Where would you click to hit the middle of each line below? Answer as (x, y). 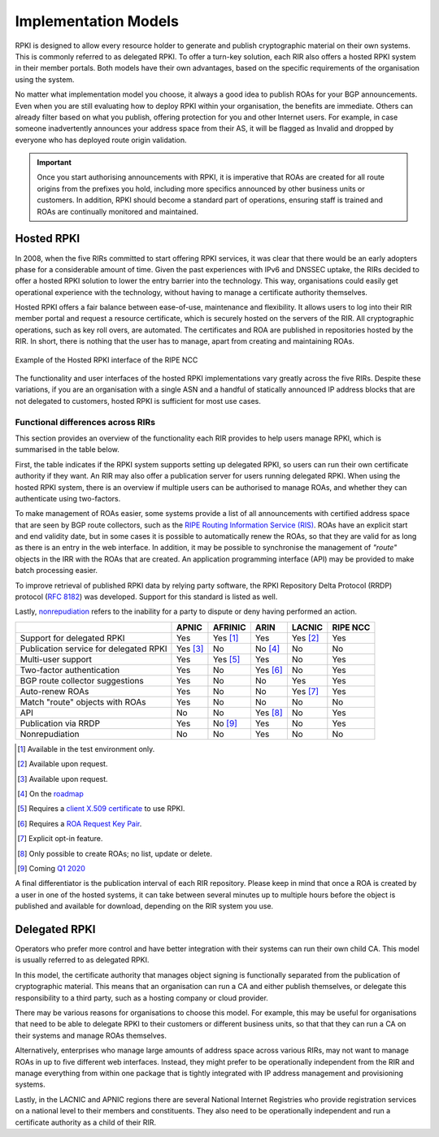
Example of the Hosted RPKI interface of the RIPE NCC (106, 360)
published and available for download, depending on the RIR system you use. (144, 906)
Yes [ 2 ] (305, 638)
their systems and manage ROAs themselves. (91, 1035)
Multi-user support (56, 659)
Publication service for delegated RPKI (93, 649)
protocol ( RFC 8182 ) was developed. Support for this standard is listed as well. (146, 597)
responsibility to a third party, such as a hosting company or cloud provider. (141, 998)
